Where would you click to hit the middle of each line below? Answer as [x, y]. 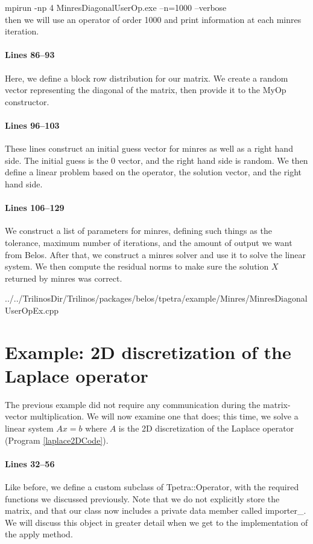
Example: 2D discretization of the [148, 351]
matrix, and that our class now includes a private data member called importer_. [156, 510]
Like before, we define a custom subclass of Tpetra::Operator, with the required [152, 486]
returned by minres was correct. [64, 278]
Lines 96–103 [32, 125]
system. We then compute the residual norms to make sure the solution [137, 266]
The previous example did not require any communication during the [133, 404]
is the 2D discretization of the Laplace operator [206, 428]
